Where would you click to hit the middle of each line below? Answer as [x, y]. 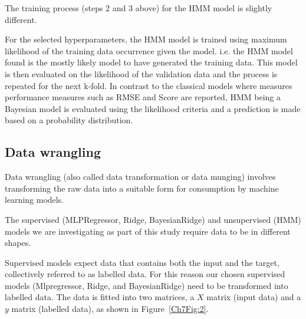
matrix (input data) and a [254, 297]
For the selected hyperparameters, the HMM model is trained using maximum [146, 39]
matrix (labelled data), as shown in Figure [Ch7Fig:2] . [110, 309]
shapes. [18, 243]
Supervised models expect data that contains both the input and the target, [142, 262]
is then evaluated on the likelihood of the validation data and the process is [141, 73]
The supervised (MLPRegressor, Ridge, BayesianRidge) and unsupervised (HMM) [153, 219]
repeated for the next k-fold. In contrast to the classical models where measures [149, 85]
